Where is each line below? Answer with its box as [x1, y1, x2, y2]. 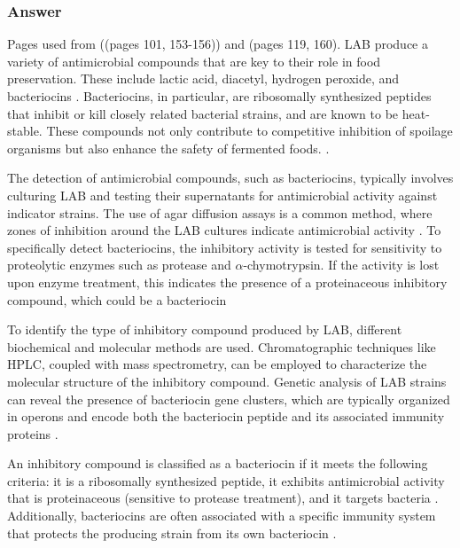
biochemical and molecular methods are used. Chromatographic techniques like [7, 337, 436, 356]
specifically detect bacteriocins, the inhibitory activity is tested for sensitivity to [7, 238, 442, 256]
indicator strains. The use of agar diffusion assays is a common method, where [7, 203, 433, 222]
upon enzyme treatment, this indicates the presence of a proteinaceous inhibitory [7, 272, 448, 291]
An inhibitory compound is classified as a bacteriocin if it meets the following [7, 454, 428, 473]
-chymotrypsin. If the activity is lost [243, 255, 440, 274]
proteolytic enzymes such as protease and [7, 255, 231, 274]
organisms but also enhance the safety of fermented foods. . [7, 138, 330, 157]
